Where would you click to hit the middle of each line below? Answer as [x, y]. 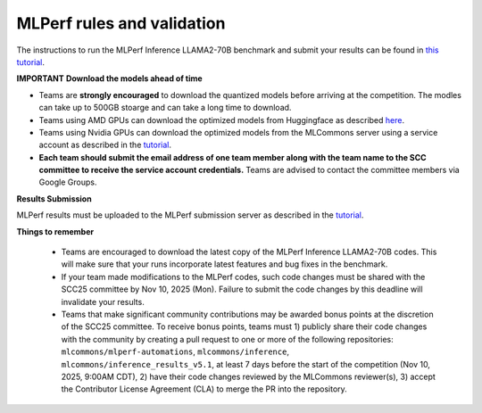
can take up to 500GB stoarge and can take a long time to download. [165, 108]
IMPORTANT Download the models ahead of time [109, 78]
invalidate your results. [103, 301]
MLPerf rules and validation [121, 23]
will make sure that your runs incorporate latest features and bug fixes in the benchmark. [224, 264]
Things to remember [55, 231]
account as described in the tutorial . [105, 145]
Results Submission [54, 198]
